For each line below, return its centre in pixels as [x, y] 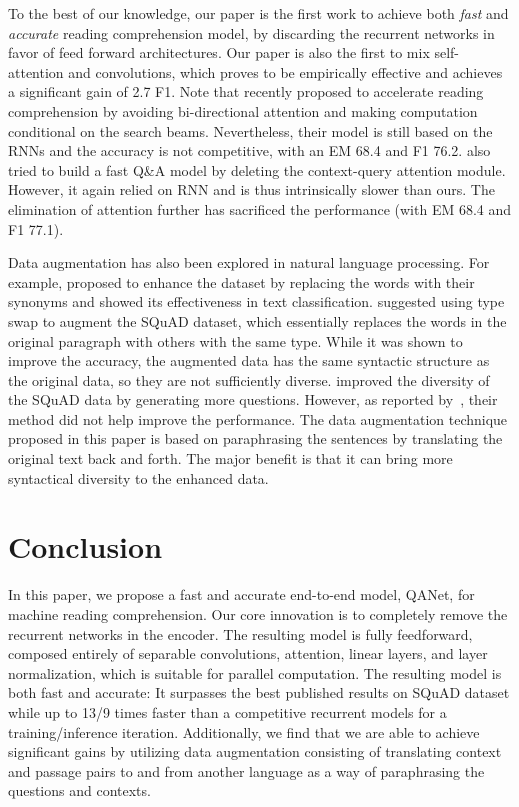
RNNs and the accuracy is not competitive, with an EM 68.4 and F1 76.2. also [249, 150]
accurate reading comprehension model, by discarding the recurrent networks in [251, 32]
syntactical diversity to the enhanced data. [138, 477]
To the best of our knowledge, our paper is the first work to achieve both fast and [258, 13]
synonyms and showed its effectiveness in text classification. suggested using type [256, 301]
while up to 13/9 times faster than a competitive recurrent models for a [227, 711]
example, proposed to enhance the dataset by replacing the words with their [241, 281]
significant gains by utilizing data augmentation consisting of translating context [255, 751]
